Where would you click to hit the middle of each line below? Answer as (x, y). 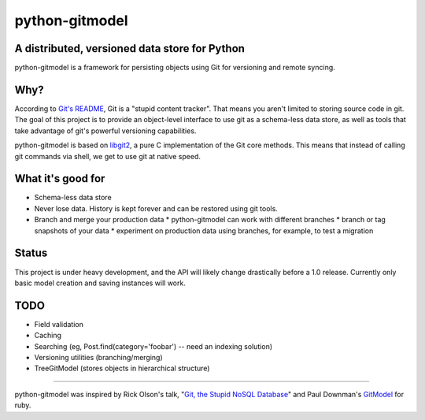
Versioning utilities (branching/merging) (98, 357)
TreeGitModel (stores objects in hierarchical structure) (122, 368)
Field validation (59, 324)
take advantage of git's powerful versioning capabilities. (105, 131)
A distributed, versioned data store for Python (130, 48)
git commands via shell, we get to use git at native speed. (107, 156)
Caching (48, 336)
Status (31, 253)
